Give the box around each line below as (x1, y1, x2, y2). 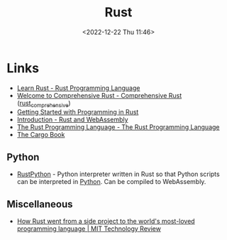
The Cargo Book (16, 131, 65, 139)
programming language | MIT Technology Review (16, 224, 161, 233)
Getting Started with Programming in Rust (16, 108, 139, 116)
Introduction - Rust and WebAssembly (16, 115, 128, 124)
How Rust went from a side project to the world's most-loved (16, 217, 196, 226)
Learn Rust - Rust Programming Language (16, 83, 140, 92)
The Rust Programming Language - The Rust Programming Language (16, 123, 220, 131)
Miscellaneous (6, 198, 73, 210)
